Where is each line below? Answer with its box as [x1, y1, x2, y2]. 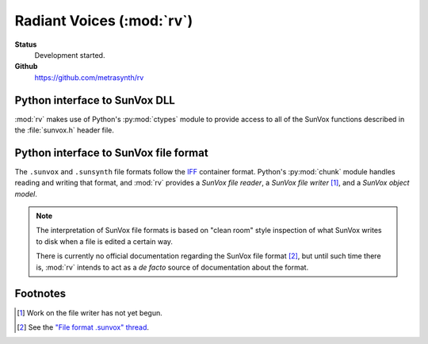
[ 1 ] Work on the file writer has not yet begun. [17, 308, 162, 317]
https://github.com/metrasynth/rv [34, 72, 144, 82]
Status [14, 40, 37, 49]
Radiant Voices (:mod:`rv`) [14, 12, 193, 29]
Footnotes [14, 287, 67, 300]
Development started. [34, 50, 105, 59]
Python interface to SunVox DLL [14, 94, 176, 107]
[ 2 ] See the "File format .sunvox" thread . [17, 322, 150, 332]
